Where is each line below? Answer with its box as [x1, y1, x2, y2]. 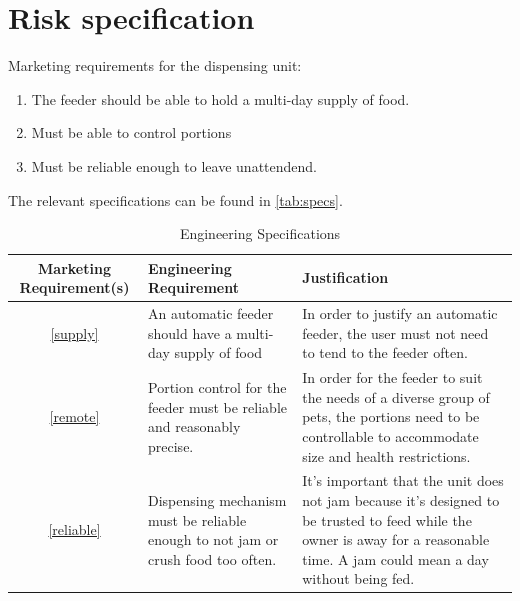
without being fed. [302, 568, 415, 589]
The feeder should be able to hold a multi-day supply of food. [31, 88, 410, 109]
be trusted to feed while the [302, 509, 472, 530]
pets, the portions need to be [302, 406, 480, 427]
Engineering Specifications [179, 223, 341, 244]
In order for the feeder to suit [302, 367, 483, 388]
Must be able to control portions [31, 122, 232, 143]
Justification [302, 267, 389, 288]
